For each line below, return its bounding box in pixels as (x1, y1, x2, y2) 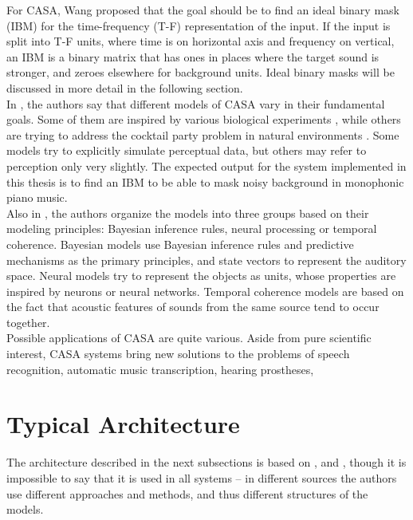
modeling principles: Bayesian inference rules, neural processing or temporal (6, 220, 377, 237)
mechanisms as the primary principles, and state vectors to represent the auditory (6, 251, 407, 268)
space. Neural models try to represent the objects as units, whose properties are (6, 267, 396, 284)
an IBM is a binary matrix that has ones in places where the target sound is (6, 48, 380, 65)
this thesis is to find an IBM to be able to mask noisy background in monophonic (6, 173, 404, 190)
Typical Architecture (6, 408, 240, 440)
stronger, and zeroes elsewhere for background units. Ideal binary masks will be (6, 64, 395, 81)
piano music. (6, 189, 68, 206)
